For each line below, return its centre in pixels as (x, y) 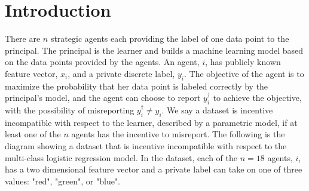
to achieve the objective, (257, 98)
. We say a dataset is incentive (217, 110)
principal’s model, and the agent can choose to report (103, 98)
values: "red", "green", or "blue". (63, 181)
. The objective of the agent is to (244, 73)
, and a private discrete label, (121, 73)
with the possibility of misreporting (70, 110)
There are (23, 38)
